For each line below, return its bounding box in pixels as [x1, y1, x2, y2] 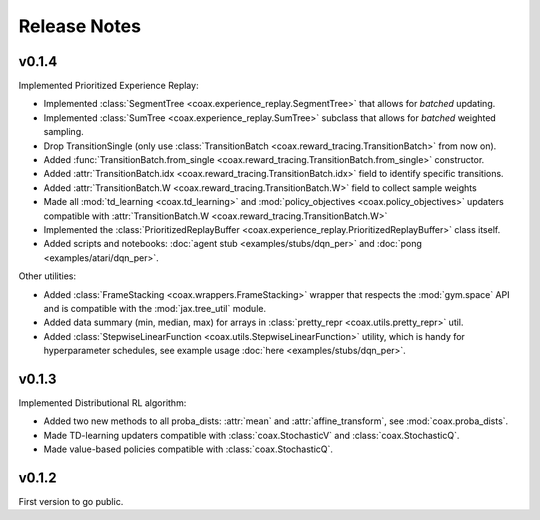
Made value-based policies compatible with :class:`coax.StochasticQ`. [43, 443, 334, 455]
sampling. [43, 126, 84, 138]
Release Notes [18, 15, 142, 37]
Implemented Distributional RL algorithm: [18, 397, 187, 409]
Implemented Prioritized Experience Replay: [18, 80, 199, 92]
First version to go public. [18, 496, 124, 508]
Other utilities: [18, 270, 77, 282]
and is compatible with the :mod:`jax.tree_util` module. [43, 302, 267, 314]
